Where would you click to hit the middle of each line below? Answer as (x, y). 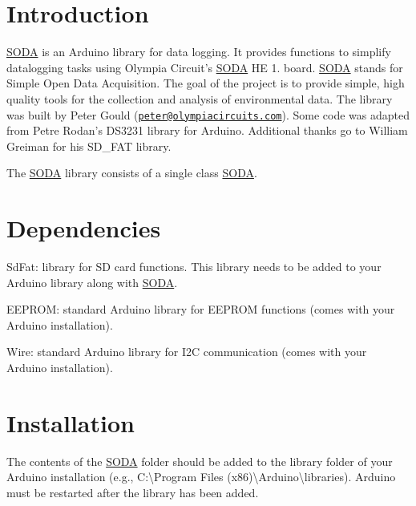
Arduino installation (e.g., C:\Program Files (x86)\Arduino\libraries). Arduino (201, 477)
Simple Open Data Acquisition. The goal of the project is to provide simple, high (206, 83)
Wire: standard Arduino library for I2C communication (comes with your (187, 352)
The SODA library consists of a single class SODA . (132, 173)
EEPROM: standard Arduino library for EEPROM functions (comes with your (201, 309)
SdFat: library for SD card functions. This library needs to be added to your (194, 267)
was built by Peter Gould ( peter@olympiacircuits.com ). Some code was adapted (208, 114)
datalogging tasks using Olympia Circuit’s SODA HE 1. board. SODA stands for (205, 67)
